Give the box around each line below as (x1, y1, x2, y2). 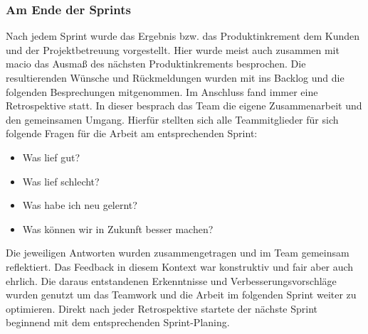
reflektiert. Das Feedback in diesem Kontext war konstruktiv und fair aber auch (6, 259, 354, 274)
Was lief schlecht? (22, 173, 100, 188)
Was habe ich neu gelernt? (22, 198, 137, 212)
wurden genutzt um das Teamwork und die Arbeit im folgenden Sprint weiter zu (6, 287, 357, 302)
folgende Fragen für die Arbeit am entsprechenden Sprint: (6, 126, 258, 141)
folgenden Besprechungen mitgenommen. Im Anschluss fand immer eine (6, 84, 318, 99)
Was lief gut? (22, 149, 80, 164)
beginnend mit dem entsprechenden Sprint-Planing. (6, 315, 230, 330)
